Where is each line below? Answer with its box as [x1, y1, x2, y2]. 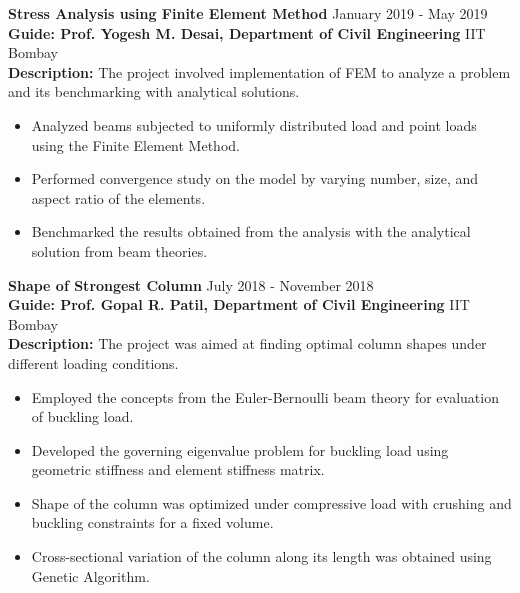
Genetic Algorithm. [31, 565, 150, 586]
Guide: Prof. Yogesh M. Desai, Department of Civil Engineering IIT [8, 22, 486, 43]
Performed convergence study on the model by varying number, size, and [31, 168, 479, 189]
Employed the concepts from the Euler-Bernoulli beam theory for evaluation [31, 386, 499, 407]
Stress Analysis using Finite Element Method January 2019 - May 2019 [8, 3, 488, 23]
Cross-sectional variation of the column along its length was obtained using [31, 546, 492, 567]
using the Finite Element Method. [31, 134, 240, 155]
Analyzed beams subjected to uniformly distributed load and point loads [31, 114, 477, 135]
